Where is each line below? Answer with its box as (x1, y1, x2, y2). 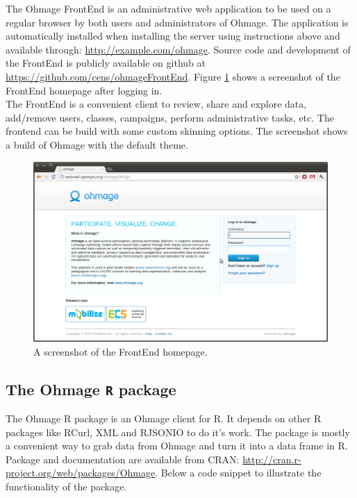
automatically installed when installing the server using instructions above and (6, 28, 340, 43)
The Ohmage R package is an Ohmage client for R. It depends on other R (6, 411, 322, 426)
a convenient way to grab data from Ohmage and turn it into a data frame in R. (6, 438, 348, 453)
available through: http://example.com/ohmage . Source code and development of (6, 42, 351, 56)
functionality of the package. (6, 479, 127, 494)
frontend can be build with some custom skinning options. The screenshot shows (6, 124, 348, 138)
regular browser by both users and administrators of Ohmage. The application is (6, 15, 349, 29)
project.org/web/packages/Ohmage (6, 465, 156, 480)
